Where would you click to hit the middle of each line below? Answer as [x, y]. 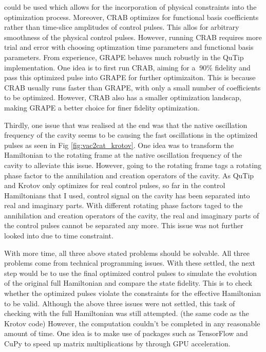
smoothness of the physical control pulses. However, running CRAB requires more [133, 37]
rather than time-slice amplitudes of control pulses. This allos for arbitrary [122, 27]
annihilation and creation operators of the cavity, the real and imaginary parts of [132, 215]
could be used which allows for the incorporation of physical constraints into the [130, 7]
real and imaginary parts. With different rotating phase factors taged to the [123, 205]
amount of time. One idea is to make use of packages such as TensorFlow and [126, 333]
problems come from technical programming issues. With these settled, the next [130, 263]
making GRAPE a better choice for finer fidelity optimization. [102, 107]
